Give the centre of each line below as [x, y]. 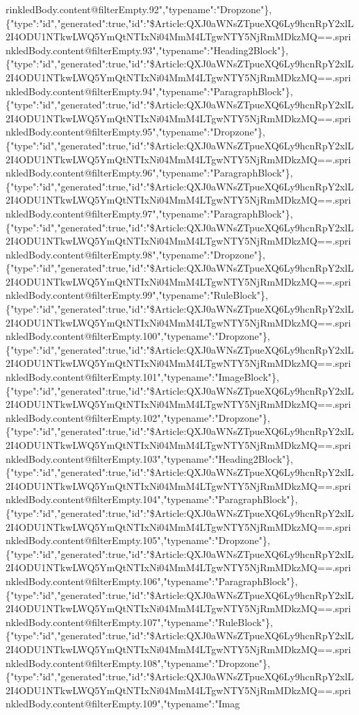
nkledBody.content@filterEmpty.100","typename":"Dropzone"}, [138, 336]
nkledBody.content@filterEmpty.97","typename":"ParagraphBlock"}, [149, 213]
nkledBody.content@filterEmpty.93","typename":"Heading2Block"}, [147, 50]
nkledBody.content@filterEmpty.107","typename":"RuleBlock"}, [139, 622]
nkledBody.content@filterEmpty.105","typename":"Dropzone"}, [138, 540]
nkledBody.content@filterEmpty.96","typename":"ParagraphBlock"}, [149, 173]
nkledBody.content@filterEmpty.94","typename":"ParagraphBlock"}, [149, 91]
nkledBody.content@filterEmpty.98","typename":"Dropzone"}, [135, 254]
